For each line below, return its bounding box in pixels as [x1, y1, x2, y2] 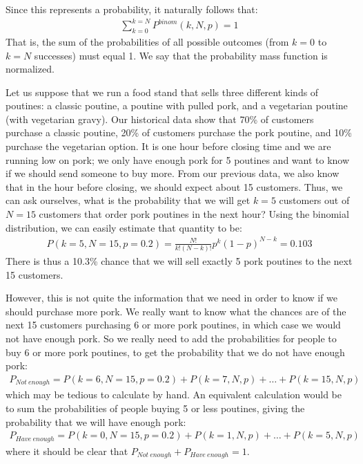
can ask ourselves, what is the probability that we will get [6, 193, 251, 207]
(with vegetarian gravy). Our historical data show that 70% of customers [6, 111, 314, 126]
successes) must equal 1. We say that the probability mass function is [34, 48, 328, 62]
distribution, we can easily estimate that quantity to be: [6, 220, 242, 234]
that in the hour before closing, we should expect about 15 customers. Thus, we [6, 179, 343, 194]
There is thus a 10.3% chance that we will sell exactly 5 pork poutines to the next [6, 254, 353, 268]
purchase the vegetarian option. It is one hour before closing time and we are [6, 139, 331, 154]
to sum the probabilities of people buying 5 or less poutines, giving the [6, 400, 305, 415]
